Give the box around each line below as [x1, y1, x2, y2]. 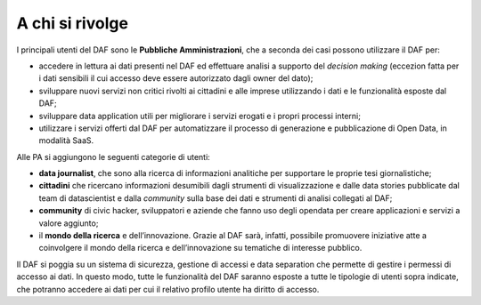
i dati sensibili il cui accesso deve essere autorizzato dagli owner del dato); [38, 73, 314, 84]
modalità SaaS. [38, 135, 94, 146]
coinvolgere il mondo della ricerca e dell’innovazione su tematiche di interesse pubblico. [38, 243, 363, 253]
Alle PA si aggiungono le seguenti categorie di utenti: [16, 151, 211, 162]
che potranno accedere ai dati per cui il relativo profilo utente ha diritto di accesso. [16, 284, 320, 294]
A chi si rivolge [16, 13, 129, 33]
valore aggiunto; [38, 218, 99, 229]
